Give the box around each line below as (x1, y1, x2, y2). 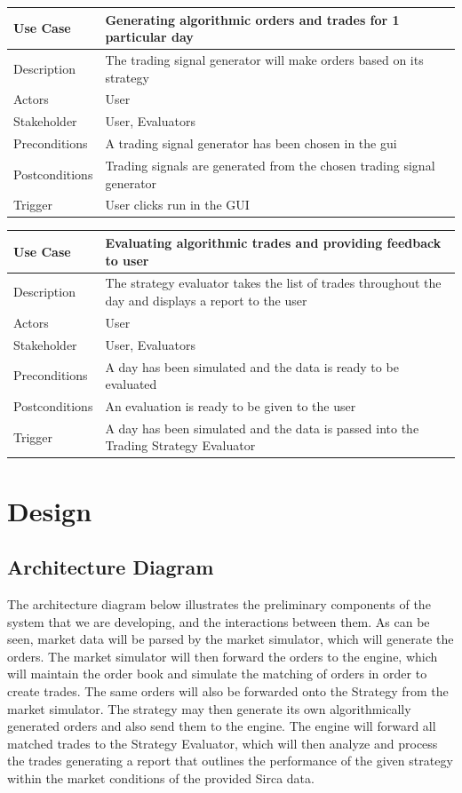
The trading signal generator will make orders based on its (105, 50, 424, 68)
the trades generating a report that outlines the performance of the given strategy (7, 751, 453, 770)
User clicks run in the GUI (105, 195, 250, 214)
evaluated (105, 375, 157, 393)
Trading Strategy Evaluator (105, 436, 256, 455)
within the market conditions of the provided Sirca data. (7, 768, 315, 787)
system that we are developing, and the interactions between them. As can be (7, 612, 430, 630)
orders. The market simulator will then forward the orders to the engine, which (7, 646, 438, 665)
